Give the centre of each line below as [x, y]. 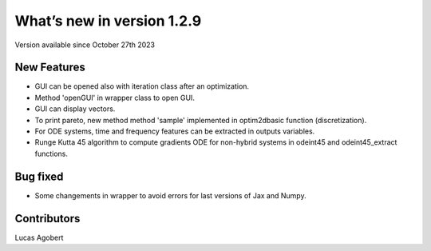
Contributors [47, 219]
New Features [50, 68]
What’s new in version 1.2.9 [108, 21]
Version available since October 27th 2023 [85, 45]
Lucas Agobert [39, 237]
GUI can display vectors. [75, 109]
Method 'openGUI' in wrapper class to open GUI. [115, 98]
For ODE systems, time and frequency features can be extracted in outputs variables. [175, 131]
